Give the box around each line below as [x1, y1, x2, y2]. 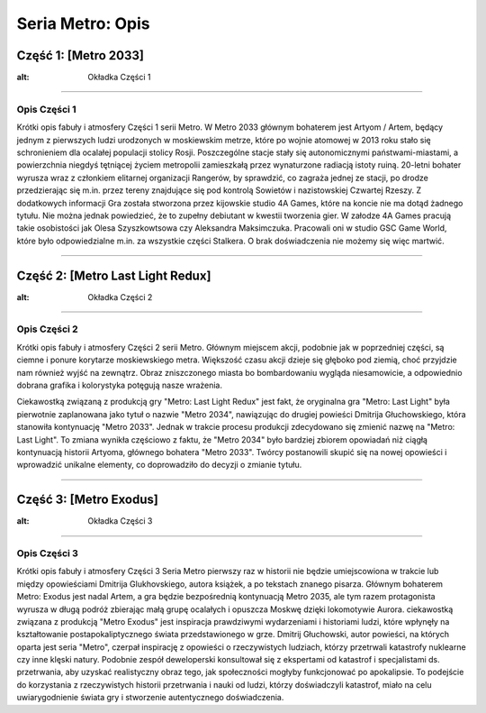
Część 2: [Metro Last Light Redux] [16, 268, 211, 283]
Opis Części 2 [16, 323, 78, 335]
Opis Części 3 [16, 546, 78, 559]
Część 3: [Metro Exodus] [16, 492, 159, 507]
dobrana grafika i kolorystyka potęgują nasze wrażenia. [16, 379, 223, 390]
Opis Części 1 [16, 103, 76, 115]
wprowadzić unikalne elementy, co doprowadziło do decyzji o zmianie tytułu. [16, 460, 302, 471]
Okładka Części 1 [87, 72, 152, 83]
